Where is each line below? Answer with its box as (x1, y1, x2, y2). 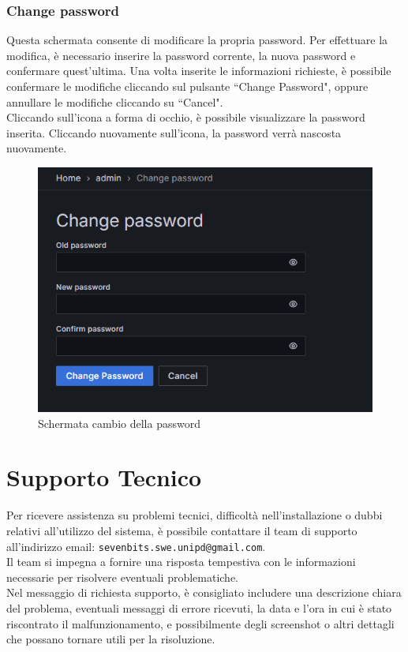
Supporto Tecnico (6, 461, 202, 493)
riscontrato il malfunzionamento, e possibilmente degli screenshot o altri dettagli (6, 615, 395, 631)
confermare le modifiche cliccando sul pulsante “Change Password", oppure (6, 78, 369, 94)
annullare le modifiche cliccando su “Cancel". (6, 93, 223, 110)
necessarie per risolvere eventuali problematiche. (6, 568, 239, 585)
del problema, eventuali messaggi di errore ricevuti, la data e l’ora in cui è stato (6, 599, 392, 616)
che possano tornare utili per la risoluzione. (6, 631, 215, 647)
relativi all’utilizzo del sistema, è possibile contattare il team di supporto (6, 522, 357, 538)
